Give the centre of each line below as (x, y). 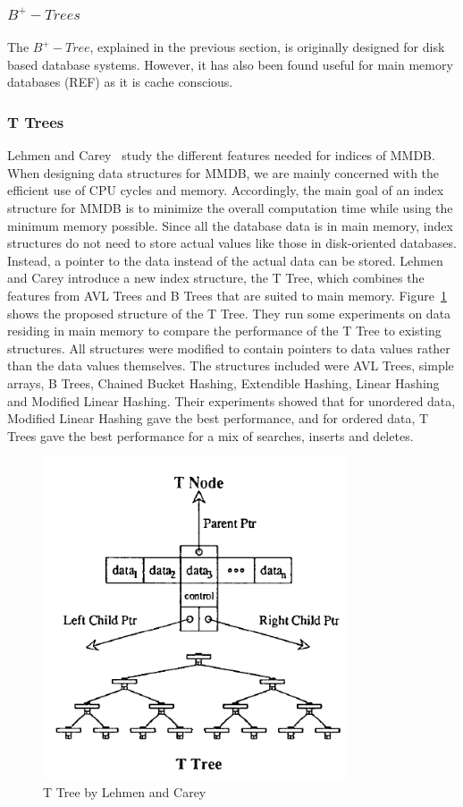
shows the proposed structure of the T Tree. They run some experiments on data (229, 313)
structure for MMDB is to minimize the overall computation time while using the (230, 208)
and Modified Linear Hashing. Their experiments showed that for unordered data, (231, 400)
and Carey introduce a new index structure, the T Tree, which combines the (216, 278)
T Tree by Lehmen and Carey (125, 792)
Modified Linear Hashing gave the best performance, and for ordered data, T (218, 418)
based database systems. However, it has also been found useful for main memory (230, 64)
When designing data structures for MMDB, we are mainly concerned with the (223, 172)
